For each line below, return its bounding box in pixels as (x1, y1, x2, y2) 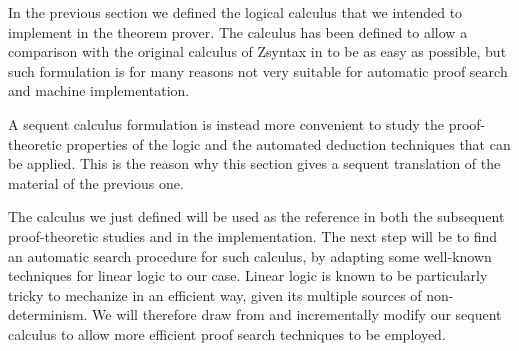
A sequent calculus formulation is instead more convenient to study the (8, 113, 445, 134)
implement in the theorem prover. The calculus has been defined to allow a (8, 21, 468, 42)
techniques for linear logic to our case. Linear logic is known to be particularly (8, 265, 488, 286)
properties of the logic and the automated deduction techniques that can (66, 133, 511, 154)
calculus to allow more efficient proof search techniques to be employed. (8, 323, 446, 344)
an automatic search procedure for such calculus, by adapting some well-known (8, 245, 492, 266)
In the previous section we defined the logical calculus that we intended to (8, 2, 463, 22)
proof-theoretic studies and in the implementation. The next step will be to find (8, 225, 498, 246)
